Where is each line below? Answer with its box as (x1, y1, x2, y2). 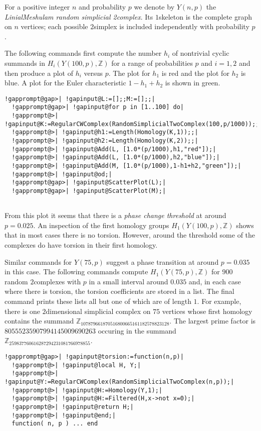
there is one (5, 305, 40, 316)
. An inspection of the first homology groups (33, 220, 169, 230)
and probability (78, 2, 126, 12)
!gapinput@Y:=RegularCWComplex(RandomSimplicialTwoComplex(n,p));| (5, 378, 234, 385)
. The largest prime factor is (169, 315, 256, 326)
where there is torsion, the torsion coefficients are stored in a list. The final (5, 286, 234, 296)
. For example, (197, 296, 241, 306)
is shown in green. (165, 77, 220, 88)
